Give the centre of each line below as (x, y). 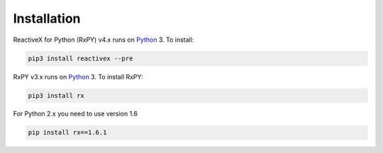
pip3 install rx (56, 95)
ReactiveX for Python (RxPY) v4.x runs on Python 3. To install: (104, 40)
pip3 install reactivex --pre (81, 58)
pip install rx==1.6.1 (67, 132)
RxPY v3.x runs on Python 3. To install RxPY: (78, 76)
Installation (47, 18)
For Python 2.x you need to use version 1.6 (76, 114)
